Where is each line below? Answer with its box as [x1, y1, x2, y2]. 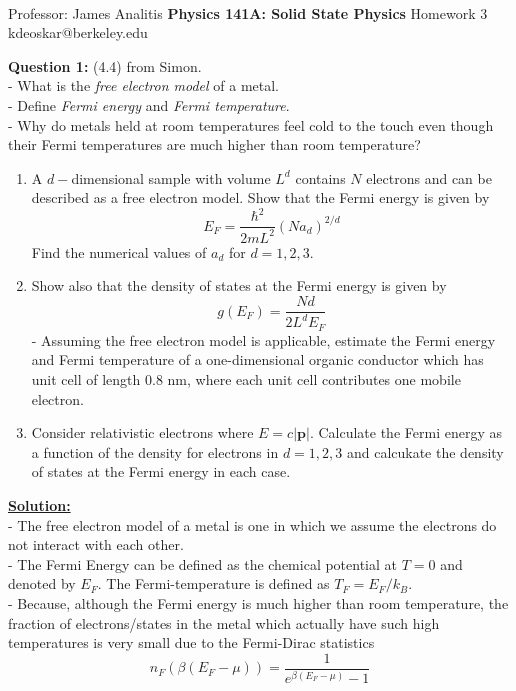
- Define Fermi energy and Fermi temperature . [8, 94, 290, 115]
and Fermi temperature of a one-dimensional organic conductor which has [31, 349, 484, 370]
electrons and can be [366, 167, 492, 188]
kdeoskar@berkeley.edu [8, 22, 148, 43]
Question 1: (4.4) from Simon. [8, 55, 202, 76]
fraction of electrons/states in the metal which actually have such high [8, 612, 440, 633]
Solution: [8, 495, 71, 516]
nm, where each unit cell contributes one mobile [167, 369, 461, 390]
